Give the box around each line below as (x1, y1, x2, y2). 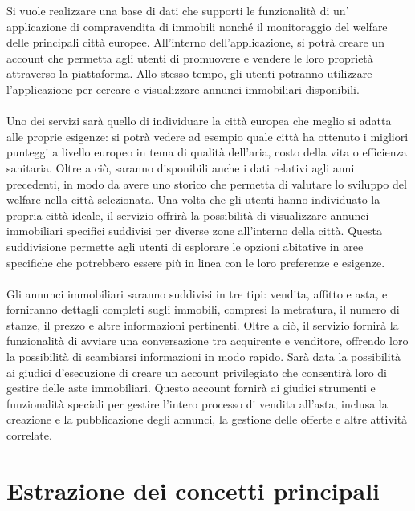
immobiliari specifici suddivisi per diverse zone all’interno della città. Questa (6, 222, 383, 239)
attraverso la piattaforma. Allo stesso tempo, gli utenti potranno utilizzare (6, 65, 372, 82)
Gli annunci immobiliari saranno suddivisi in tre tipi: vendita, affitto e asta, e (6, 285, 388, 302)
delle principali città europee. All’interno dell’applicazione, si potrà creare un (6, 34, 384, 51)
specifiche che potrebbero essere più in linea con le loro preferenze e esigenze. (6, 253, 385, 270)
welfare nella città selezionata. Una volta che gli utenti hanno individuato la (6, 191, 380, 208)
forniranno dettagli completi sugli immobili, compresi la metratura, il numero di (6, 301, 400, 318)
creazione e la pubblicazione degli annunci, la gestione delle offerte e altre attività (6, 411, 408, 428)
